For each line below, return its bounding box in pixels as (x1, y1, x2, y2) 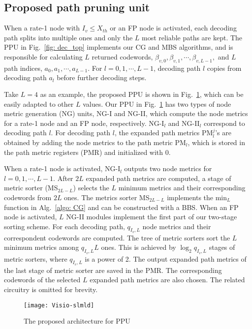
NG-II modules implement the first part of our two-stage (66, 211, 237, 222)
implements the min (167, 192, 227, 202)
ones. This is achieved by (101, 242, 176, 252)
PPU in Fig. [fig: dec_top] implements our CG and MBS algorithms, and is (4, 42, 233, 52)
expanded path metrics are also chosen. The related (90, 274, 245, 285)
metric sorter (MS (4, 182, 58, 193)
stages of (209, 242, 235, 252)
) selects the (73, 182, 109, 193)
